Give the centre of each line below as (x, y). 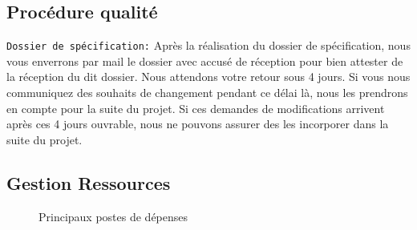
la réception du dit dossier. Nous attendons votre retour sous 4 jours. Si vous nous (208, 77)
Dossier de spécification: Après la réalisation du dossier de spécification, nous (208, 45)
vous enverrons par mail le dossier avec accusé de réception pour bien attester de (205, 61)
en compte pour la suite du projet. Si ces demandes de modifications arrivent (196, 108)
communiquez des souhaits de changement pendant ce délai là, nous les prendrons (207, 93)
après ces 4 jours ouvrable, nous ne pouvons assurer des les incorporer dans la (198, 124)
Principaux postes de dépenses (113, 216)
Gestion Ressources (89, 182)
